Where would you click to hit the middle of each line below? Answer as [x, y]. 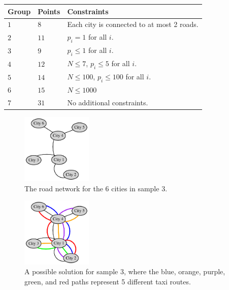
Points [49, 11]
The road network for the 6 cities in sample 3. [96, 188]
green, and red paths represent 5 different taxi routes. [108, 281]
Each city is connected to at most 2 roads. [133, 24]
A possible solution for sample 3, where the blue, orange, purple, [125, 271]
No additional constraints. [108, 103]
